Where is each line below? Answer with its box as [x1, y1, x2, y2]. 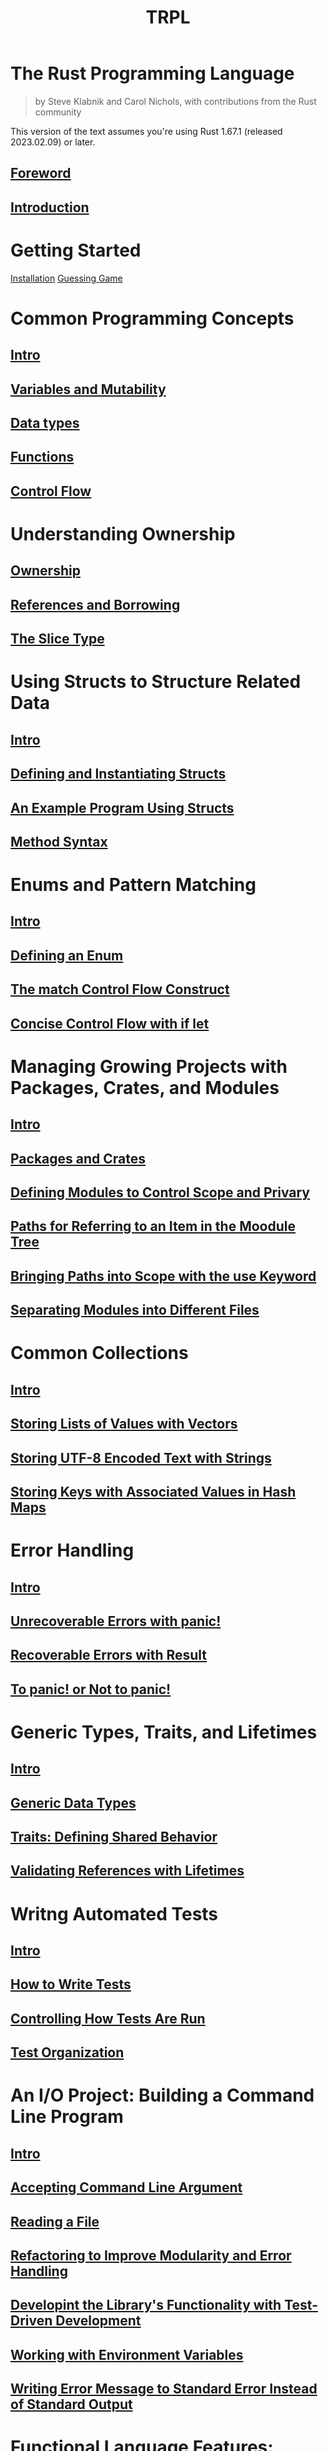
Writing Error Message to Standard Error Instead [10, 2381, 318, 2398]
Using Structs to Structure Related [10, 671, 302, 693]
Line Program [10, 2106, 124, 2128]
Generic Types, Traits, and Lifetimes [10, 1721, 318, 1743]
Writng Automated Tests [10, 1902, 219, 1925]
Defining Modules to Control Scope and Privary [10, 1184, 310, 1201]
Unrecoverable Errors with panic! [10, 1612, 222, 1630]
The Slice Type [10, 631, 105, 648]
